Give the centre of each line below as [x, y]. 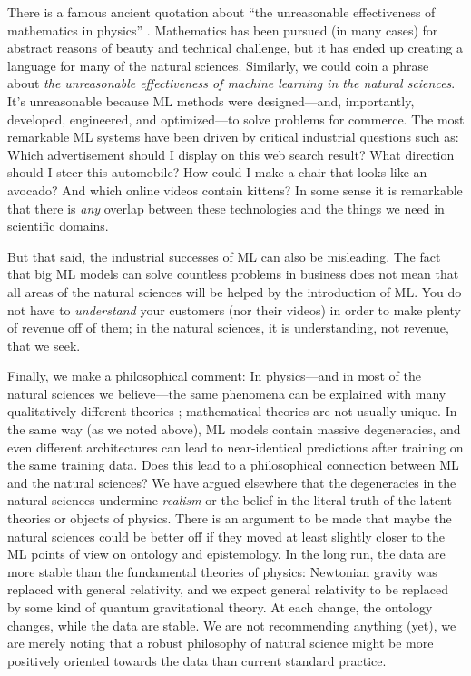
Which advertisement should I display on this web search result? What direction [231, 154]
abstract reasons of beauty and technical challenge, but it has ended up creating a [235, 48]
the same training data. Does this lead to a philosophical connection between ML [233, 465]
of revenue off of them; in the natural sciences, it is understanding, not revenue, [228, 328]
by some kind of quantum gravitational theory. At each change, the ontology [220, 607]
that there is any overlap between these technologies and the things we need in [226, 208]
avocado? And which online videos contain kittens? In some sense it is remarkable [235, 189]
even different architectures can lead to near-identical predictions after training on [235, 447]
